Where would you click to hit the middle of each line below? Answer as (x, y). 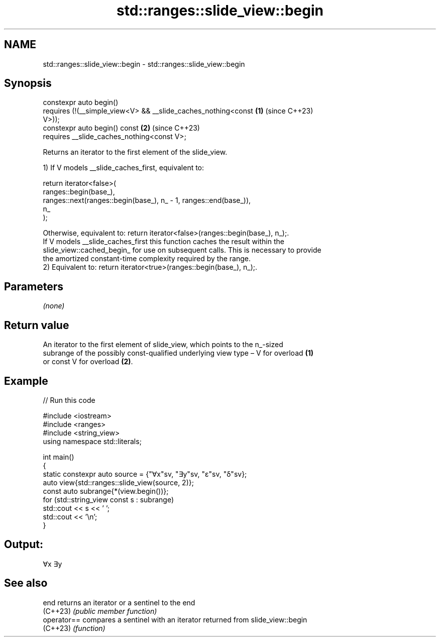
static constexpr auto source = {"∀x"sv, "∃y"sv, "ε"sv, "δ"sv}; (145, 474)
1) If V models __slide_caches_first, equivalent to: (124, 168)
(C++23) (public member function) (100, 611)
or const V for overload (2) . (88, 362)
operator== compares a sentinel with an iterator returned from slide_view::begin (175, 619)
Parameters (34, 286)
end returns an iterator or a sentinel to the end (119, 602)
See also (26, 583)
